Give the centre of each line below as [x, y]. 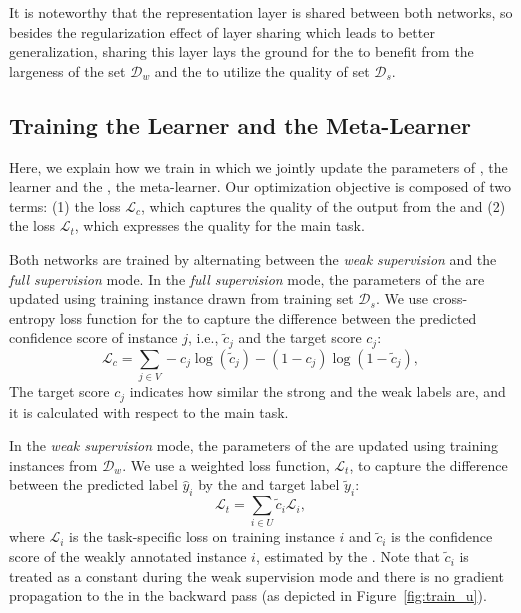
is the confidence [442, 536]
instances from [53, 464]
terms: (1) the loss [65, 205]
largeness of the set [67, 70]
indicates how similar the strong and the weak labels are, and [317, 391]
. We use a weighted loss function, [226, 464]
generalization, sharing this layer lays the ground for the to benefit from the [241, 51]
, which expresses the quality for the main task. [219, 225]
